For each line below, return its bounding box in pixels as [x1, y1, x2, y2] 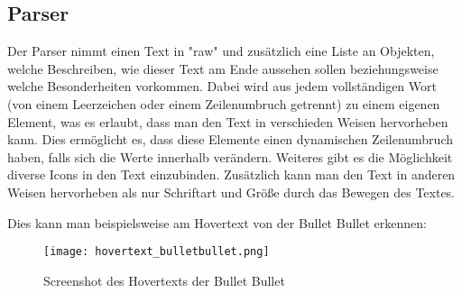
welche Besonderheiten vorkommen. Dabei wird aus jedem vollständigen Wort [7, 77, 437, 96]
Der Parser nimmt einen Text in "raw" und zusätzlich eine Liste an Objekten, [7, 41, 435, 60]
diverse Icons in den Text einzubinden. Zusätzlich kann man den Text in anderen [7, 165, 456, 184]
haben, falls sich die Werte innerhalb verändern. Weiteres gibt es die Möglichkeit [7, 147, 453, 166]
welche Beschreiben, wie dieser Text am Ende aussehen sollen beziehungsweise [7, 59, 439, 78]
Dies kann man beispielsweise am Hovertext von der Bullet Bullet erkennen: [7, 213, 427, 232]
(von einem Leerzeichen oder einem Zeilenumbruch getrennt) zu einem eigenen [7, 94, 440, 113]
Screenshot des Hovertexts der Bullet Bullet [43, 270, 285, 289]
